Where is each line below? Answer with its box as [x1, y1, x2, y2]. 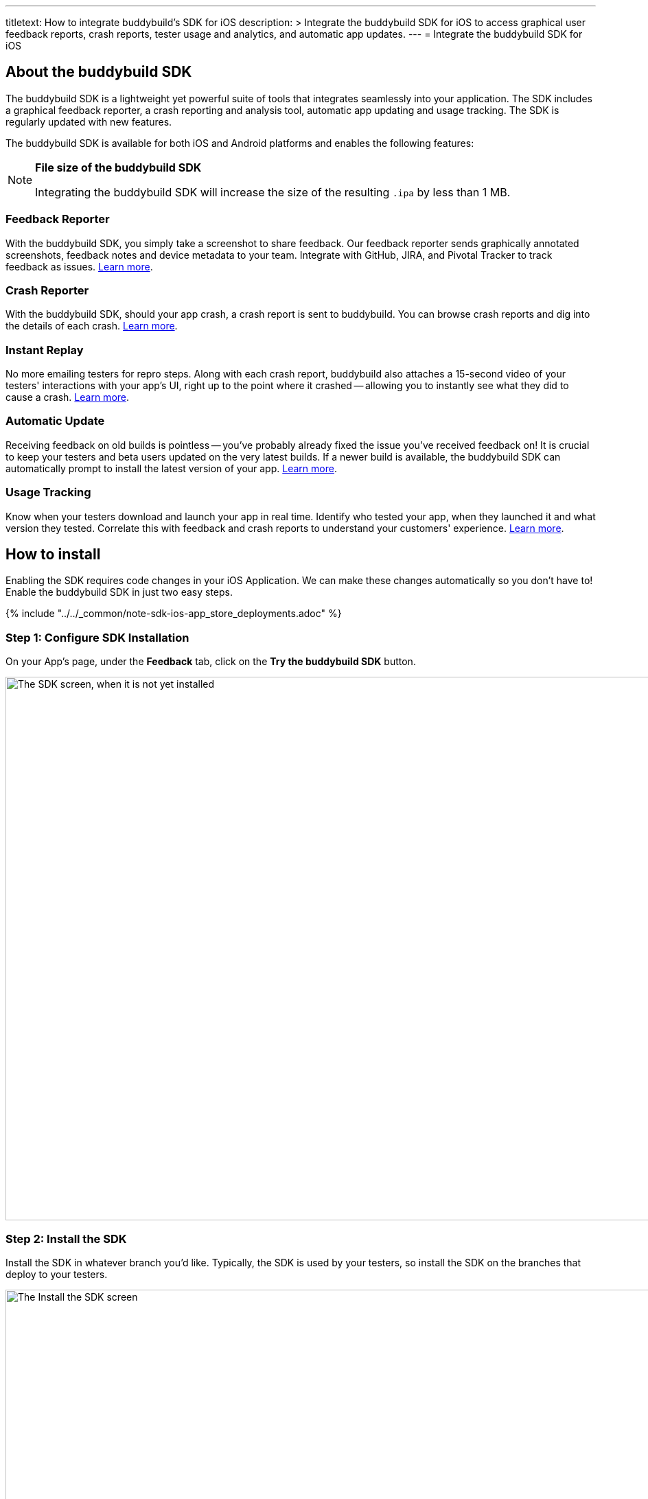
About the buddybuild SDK [5, 63, 192, 81]
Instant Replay [5, 342, 84, 357]
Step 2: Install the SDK [5, 1231, 127, 1246]
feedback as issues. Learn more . [5, 260, 153, 272]
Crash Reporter [5, 283, 89, 297]
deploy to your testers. [5, 1268, 108, 1280]
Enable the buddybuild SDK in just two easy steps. [5, 586, 233, 599]
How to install [5, 546, 101, 563]
